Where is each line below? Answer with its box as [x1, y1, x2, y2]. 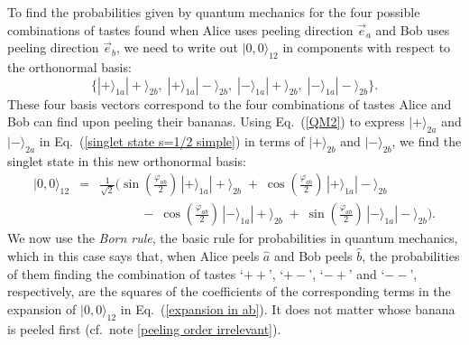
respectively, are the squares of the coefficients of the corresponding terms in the [7, 282, 451, 301]
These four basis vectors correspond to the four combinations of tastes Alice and [7, 94, 452, 113]
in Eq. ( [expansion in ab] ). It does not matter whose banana [120, 299, 455, 318]
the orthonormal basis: [7, 57, 132, 76]
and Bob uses [375, 20, 450, 39]
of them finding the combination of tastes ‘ [7, 264, 244, 283]
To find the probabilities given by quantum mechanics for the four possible [7, 3, 420, 21]
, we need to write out [115, 38, 238, 57]
